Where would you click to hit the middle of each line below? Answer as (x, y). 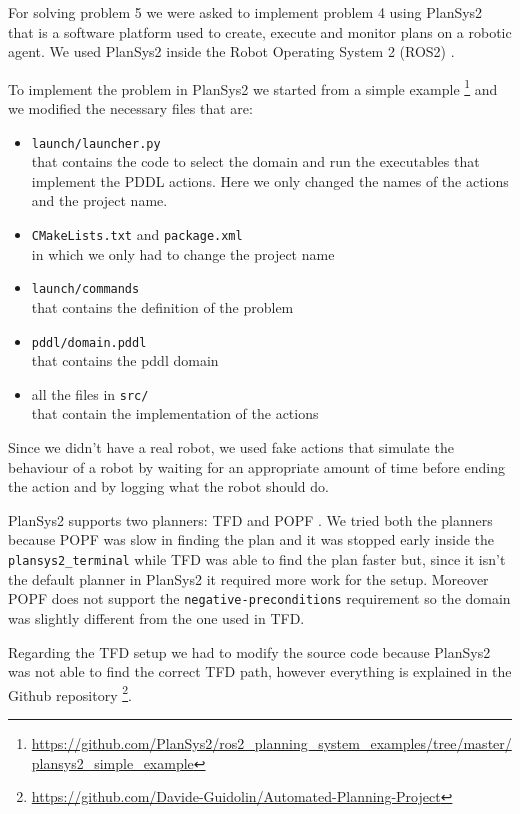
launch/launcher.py (96, 143)
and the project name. (99, 200)
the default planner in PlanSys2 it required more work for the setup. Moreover (248, 578)
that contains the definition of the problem (162, 306)
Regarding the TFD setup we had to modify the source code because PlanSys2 (249, 651)
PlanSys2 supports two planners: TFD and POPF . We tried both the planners (250, 519)
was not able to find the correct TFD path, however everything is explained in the (260, 671)
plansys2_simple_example (112, 762)
